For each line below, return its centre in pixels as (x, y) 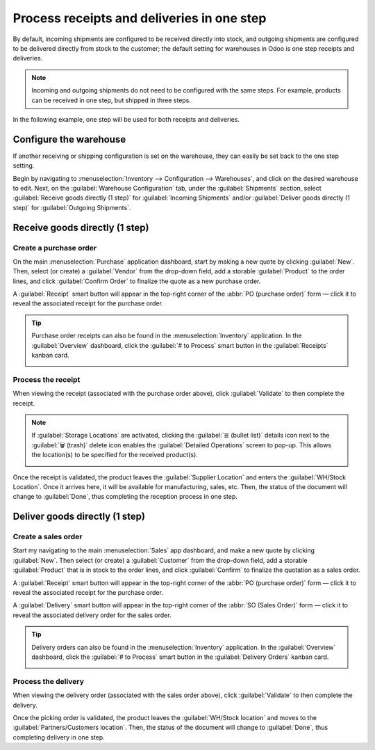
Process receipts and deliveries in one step (140, 18)
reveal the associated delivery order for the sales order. (92, 615)
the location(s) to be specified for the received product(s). (115, 455)
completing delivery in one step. (59, 737)
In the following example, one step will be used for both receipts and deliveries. (126, 119)
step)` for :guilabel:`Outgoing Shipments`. (72, 207)
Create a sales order (48, 537)
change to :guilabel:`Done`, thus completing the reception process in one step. (125, 497)
